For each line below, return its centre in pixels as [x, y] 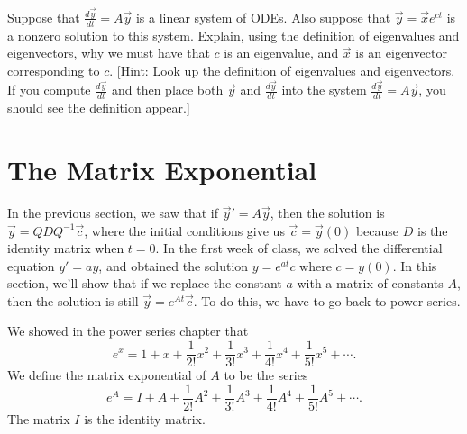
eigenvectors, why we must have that [109, 53]
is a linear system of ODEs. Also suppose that [263, 17]
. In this [415, 265]
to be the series [266, 375]
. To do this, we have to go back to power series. [327, 300]
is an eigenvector [401, 53]
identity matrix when [66, 248]
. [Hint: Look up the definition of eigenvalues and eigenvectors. [282, 70]
